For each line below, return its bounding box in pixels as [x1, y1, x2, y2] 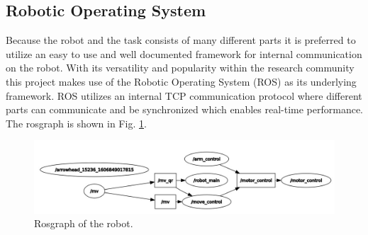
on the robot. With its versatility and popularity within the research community [6, 60, 355, 75]
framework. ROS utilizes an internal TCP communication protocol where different [6, 88, 362, 103]
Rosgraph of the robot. [34, 216, 133, 231]
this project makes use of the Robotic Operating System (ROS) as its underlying [6, 74, 357, 88]
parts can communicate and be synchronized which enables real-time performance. [6, 102, 364, 117]
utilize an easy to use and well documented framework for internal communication [6, 46, 362, 61]
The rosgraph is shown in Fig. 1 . [6, 115, 147, 130]
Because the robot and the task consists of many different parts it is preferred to [6, 33, 356, 47]
